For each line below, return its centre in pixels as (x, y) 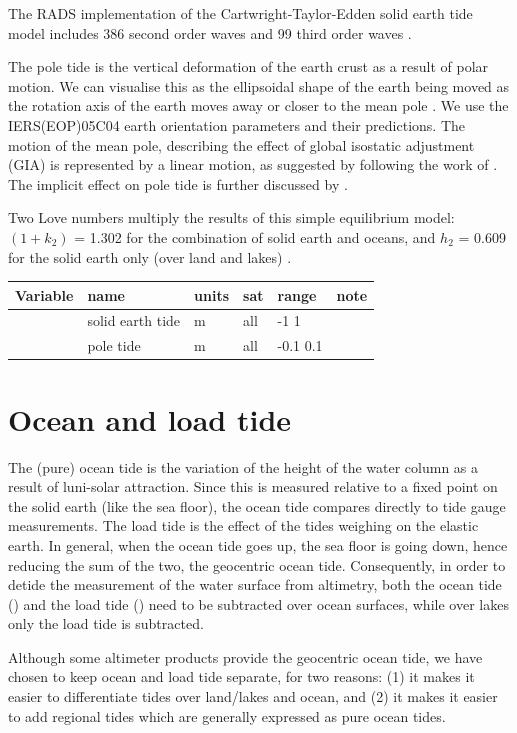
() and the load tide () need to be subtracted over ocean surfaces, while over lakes (258, 603)
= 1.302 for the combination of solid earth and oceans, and (255, 236)
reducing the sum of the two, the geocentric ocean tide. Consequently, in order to (257, 564)
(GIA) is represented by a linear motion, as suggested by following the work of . (253, 164)
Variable (44, 294)
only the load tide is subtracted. (106, 623)
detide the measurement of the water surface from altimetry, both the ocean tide (255, 584)
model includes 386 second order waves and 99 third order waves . (210, 32)
